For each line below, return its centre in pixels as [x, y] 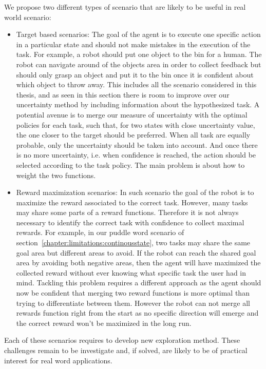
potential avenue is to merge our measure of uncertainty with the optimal [132, 114]
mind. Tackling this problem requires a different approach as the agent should [139, 283]
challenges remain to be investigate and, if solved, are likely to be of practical [126, 350]
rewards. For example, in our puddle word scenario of [100, 232]
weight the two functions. [56, 175]
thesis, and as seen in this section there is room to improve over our [123, 94]
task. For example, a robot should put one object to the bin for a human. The [139, 54]
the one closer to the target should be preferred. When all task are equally [133, 135]
